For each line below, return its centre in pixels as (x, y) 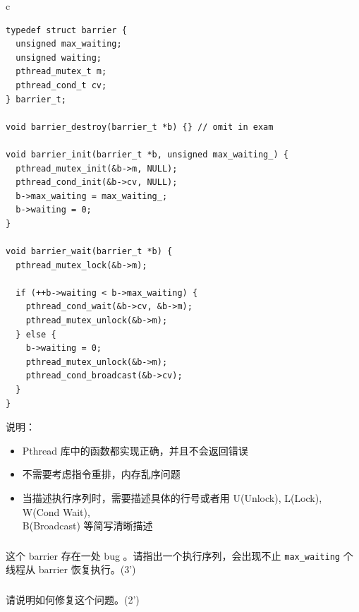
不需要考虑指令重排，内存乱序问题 (101, 474)
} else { (36, 334)
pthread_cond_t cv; (61, 85)
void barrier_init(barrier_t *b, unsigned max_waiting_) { (147, 154)
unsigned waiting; (59, 58)
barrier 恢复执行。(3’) (87, 569)
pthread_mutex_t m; (61, 72)
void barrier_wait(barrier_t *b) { (89, 252)
